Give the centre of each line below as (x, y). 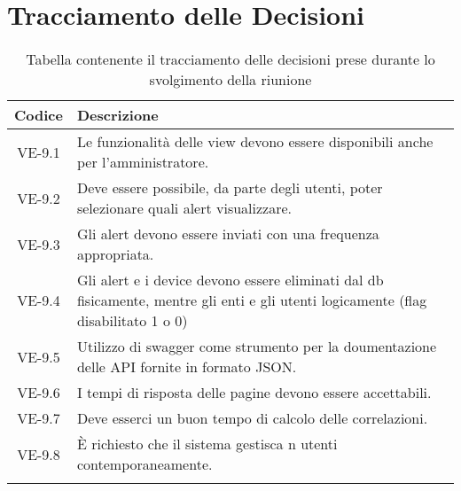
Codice (39, 115)
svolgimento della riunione (230, 80)
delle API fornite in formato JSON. (187, 367)
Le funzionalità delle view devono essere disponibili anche (255, 142)
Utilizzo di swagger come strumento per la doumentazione (257, 347)
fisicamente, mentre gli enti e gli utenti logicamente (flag (252, 300)
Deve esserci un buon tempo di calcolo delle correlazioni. (252, 418)
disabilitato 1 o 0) (132, 321)
